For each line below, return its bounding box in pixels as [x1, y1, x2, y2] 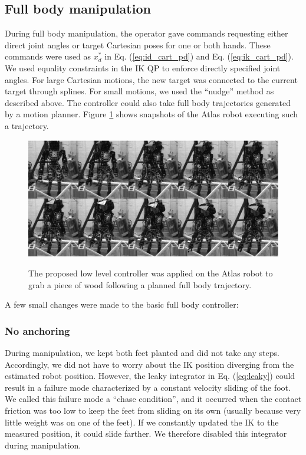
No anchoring [5, 323, 70, 338]
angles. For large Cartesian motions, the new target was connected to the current [5, 73, 298, 85]
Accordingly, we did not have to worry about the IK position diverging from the [5, 358, 294, 370]
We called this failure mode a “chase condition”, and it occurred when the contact [5, 393, 302, 405]
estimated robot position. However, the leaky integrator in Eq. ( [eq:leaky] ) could [5, 370, 295, 382]
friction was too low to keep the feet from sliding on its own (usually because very [5, 404, 301, 417]
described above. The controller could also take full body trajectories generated [5, 96, 291, 108]
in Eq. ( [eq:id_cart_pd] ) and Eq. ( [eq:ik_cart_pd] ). [104, 50, 294, 62]
